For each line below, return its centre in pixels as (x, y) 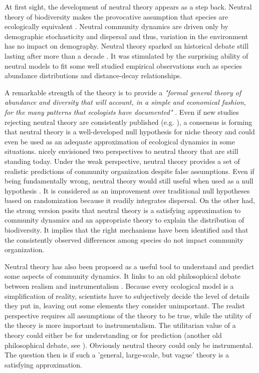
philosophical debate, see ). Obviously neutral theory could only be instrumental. (129, 345)
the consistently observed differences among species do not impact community (124, 239)
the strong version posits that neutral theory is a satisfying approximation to (123, 210)
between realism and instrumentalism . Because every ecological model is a (119, 286)
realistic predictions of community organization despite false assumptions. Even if (129, 171)
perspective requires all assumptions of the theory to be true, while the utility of (128, 315)
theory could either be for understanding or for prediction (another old (113, 335)
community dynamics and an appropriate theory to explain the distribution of (124, 220)
